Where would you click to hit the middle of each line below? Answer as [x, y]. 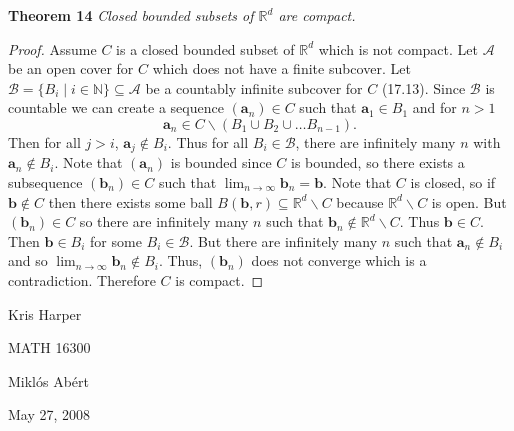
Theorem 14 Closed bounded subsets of [131, 15]
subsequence [45, 182]
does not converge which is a [339, 260]
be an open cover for [71, 68]
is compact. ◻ [219, 279]
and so [28, 260]
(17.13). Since [423, 87]
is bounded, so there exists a [377, 162]
